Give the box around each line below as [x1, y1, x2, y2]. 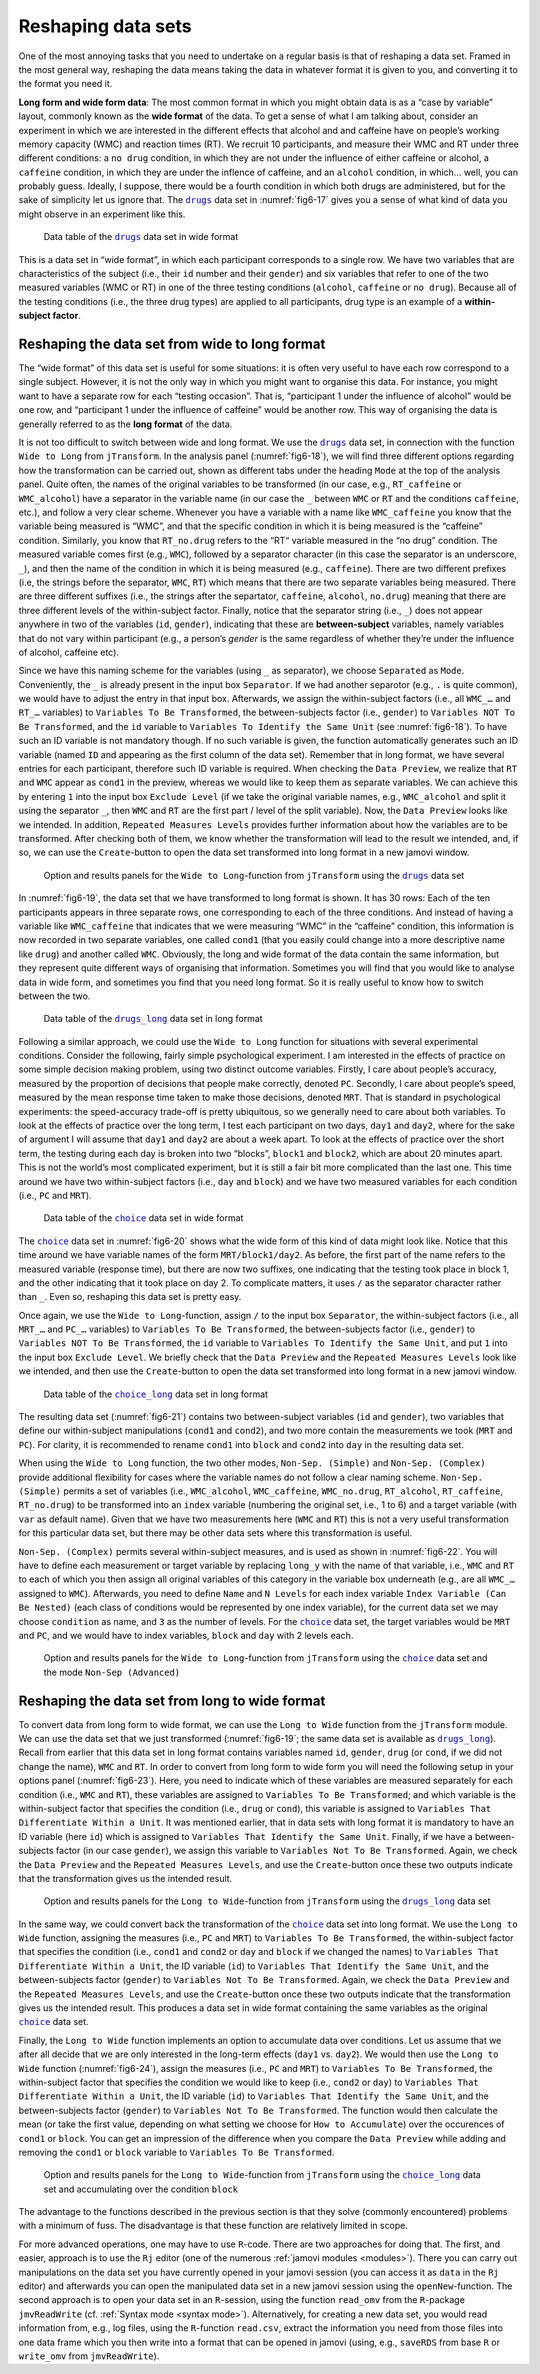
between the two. [18, 990, 91, 1002]
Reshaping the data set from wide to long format [18, 336, 326, 352]
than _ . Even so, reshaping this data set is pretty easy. [18, 1291, 242, 1303]
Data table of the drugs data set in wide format [43, 231, 239, 243]
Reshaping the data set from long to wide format [18, 1692, 326, 1709]
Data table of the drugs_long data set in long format [43, 1013, 264, 1025]
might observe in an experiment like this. [18, 208, 186, 220]
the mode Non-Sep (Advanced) [43, 1666, 181, 1678]
